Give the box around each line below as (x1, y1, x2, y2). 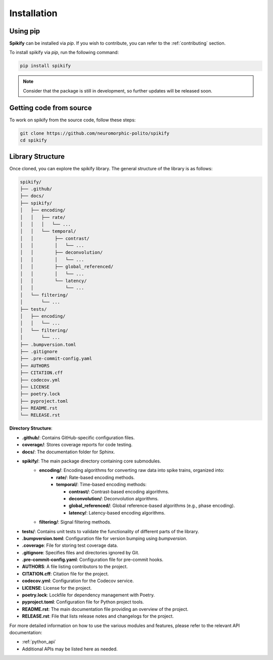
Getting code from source (9, 104, 92, 112)
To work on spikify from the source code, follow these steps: (9, 117, 136, 123)
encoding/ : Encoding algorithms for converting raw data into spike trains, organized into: (39, 467, 224, 474)
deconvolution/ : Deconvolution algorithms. (69, 495, 159, 501)
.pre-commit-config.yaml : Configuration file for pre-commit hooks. (22, 556, 164, 563)
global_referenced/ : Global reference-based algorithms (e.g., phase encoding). (69, 503, 235, 509)
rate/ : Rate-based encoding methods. (56, 474, 135, 480)
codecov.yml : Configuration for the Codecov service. (22, 578, 134, 584)
